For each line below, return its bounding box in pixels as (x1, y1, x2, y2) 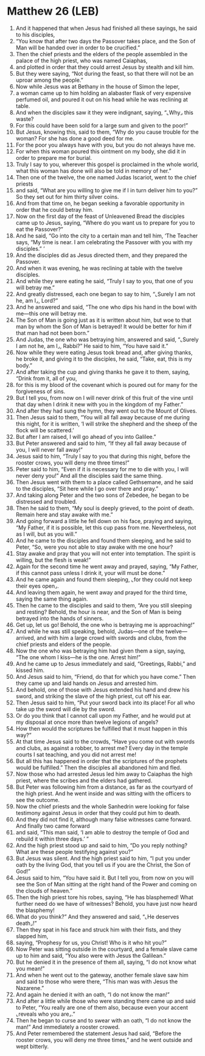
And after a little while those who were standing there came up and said (15, 997, 196, 1005)
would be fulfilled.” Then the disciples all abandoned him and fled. (15, 764, 182, 771)
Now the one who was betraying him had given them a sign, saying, (15, 647, 186, 654)
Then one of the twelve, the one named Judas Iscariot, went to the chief (15, 173, 197, 181)
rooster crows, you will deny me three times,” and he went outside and (15, 1036, 193, 1043)
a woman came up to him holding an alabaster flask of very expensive (15, 89, 192, 96)
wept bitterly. (15, 1043, 49, 1050)
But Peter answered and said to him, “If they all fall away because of (15, 439, 187, 447)
